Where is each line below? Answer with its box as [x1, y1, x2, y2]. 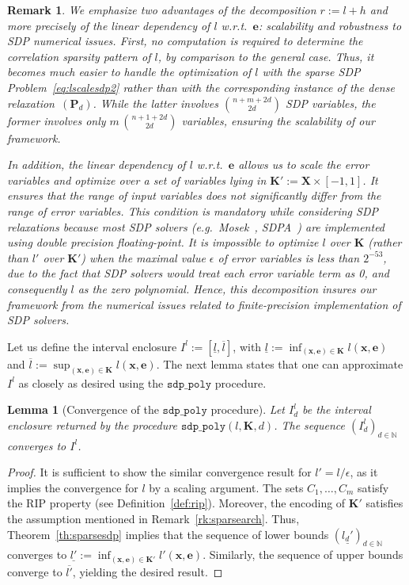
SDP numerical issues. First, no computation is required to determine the [7, 32, 363, 49]
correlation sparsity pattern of [7, 48, 151, 64]
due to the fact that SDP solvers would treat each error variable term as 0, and [7, 265, 389, 281]
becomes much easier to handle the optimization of [7, 63, 252, 80]
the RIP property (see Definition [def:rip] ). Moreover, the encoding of [7, 495, 346, 511]
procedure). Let [210, 401, 285, 418]
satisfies [365, 495, 403, 511]
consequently [7, 280, 67, 296]
